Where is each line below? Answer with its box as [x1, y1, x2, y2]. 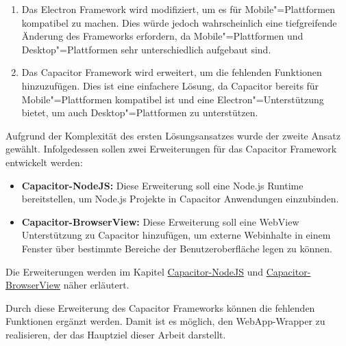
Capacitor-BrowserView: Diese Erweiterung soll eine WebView [21, 214, 299, 228]
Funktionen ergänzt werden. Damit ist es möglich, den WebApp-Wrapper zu [5, 314, 325, 328]
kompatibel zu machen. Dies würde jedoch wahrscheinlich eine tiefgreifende [21, 15, 337, 29]
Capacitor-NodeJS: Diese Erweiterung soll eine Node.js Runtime [21, 178, 304, 192]
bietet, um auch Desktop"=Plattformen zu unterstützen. [21, 105, 258, 120]
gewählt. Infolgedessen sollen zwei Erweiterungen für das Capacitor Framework [5, 142, 337, 156]
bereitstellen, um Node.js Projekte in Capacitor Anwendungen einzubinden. [21, 191, 339, 206]
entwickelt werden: [5, 155, 83, 169]
